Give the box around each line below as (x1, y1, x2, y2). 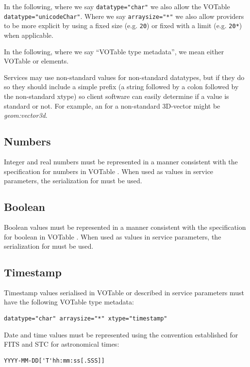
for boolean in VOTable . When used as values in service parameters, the (4, 231, 221, 241)
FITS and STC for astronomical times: (4, 339, 119, 349)
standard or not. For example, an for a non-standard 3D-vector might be (4, 100, 220, 111)
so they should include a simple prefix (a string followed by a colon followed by (4, 81, 239, 92)
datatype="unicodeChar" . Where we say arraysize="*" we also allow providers (4, 11, 244, 21)
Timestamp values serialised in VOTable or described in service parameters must (4, 287, 245, 297)
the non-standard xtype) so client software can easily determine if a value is (4, 91, 229, 101)
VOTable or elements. (4, 56, 69, 66)
